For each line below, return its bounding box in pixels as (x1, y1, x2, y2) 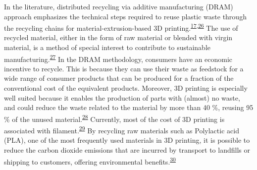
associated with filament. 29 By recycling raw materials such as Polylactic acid (4, 124, 239, 135)
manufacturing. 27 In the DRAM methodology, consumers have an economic (4, 52, 233, 64)
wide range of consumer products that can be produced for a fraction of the (4, 73, 234, 83)
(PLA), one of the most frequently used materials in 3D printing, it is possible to (4, 135, 250, 145)
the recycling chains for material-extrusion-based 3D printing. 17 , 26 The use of (4, 21, 238, 33)
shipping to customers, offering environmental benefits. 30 (4, 155, 176, 167)
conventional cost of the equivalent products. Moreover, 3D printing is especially (4, 83, 248, 93)
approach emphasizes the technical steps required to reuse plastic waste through (4, 11, 247, 21)
